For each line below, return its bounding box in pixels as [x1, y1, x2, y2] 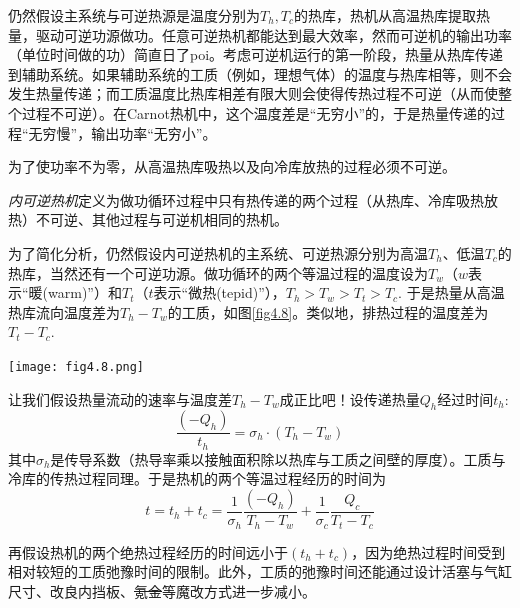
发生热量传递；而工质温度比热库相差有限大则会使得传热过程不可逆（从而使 [8, 83, 498, 104]
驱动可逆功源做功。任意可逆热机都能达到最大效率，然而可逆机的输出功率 [35, 24, 512, 45]
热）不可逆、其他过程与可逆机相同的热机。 [8, 209, 288, 230]
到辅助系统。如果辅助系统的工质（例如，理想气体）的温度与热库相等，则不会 [8, 63, 512, 84]
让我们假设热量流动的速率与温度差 [8, 388, 232, 409]
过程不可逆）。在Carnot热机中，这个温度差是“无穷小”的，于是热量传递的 [21, 102, 492, 123]
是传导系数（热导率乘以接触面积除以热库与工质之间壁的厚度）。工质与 [50, 448, 506, 469]
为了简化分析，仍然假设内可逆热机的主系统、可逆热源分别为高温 [8, 242, 428, 263]
